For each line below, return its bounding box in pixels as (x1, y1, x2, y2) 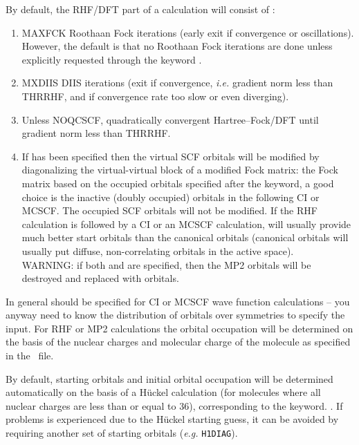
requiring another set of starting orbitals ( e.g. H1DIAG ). (6, 426, 238, 440)
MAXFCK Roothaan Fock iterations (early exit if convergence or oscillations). (21, 25, 354, 39)
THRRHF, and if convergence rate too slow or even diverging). (21, 88, 289, 103)
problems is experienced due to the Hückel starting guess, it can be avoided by (6, 412, 339, 426)
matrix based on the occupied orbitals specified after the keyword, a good (21, 176, 334, 190)
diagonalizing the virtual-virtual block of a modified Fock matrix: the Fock (21, 162, 338, 177)
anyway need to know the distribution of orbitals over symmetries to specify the (6, 307, 345, 322)
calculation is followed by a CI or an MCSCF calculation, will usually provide (21, 216, 351, 231)
